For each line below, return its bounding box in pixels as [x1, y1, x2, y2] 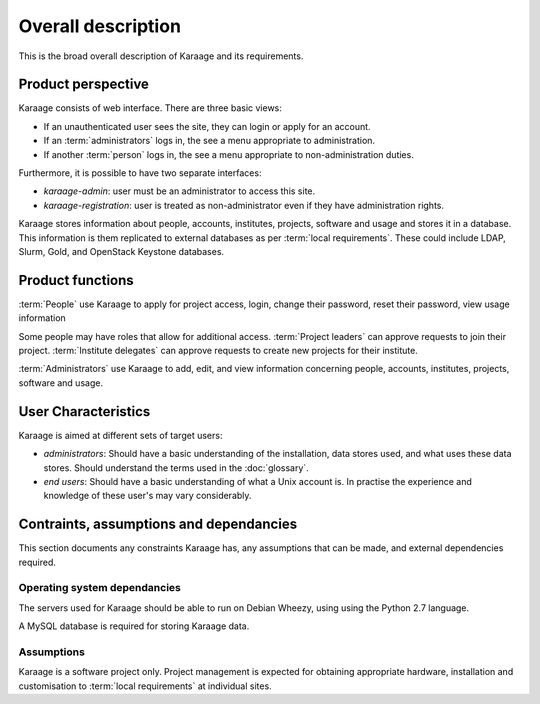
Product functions [18, 271, 134, 289]
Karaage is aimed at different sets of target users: [18, 429, 223, 441]
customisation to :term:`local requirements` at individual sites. [18, 680, 272, 692]
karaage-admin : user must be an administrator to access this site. [43, 185, 316, 197]
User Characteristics [18, 403, 151, 420]
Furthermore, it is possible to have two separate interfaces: [18, 167, 262, 179]
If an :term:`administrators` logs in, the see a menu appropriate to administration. [43, 135, 375, 147]
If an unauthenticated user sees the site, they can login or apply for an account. [43, 120, 371, 132]
